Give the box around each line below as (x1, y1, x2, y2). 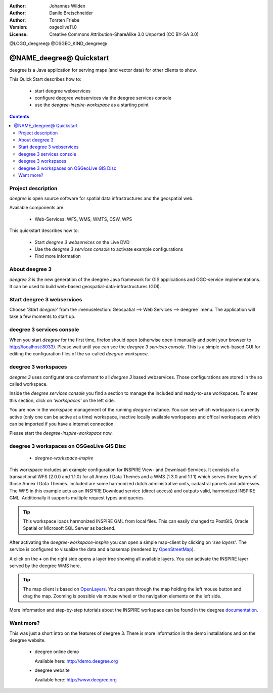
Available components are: (9, 205, 65, 211)
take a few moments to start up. (9, 313, 76, 319)
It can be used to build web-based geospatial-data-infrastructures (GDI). (9, 283, 161, 289)
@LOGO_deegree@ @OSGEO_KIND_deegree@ (9, 40, 107, 47)
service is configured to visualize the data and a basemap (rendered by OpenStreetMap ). (9, 546, 195, 552)
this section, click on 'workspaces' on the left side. (9, 397, 115, 403)
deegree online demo (34, 649, 79, 655)
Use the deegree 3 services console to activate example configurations (34, 246, 184, 252)
